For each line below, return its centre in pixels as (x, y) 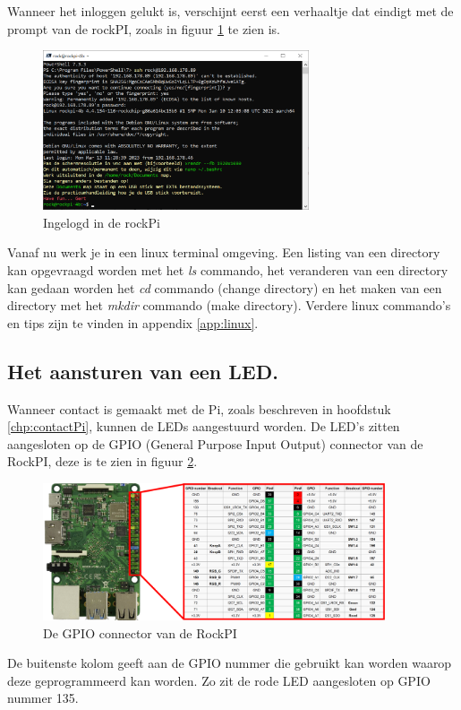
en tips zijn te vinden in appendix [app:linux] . (133, 322)
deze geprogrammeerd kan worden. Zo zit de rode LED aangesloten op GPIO (219, 680)
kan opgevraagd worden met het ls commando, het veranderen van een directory (228, 269)
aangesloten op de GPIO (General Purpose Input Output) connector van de (215, 443)
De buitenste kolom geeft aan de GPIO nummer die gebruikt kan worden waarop (230, 663)
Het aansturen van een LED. (143, 371)
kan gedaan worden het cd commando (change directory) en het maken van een (225, 287)
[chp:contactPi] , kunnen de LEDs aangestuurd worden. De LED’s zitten (204, 426)
